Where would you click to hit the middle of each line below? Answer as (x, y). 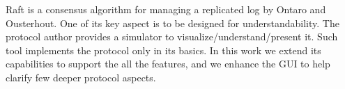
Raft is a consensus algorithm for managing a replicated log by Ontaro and (166, 9)
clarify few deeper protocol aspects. (81, 77)
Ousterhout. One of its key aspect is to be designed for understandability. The (172, 23)
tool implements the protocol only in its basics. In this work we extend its (163, 50)
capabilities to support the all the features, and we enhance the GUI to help (168, 64)
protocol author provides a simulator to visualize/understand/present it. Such (172, 37)
